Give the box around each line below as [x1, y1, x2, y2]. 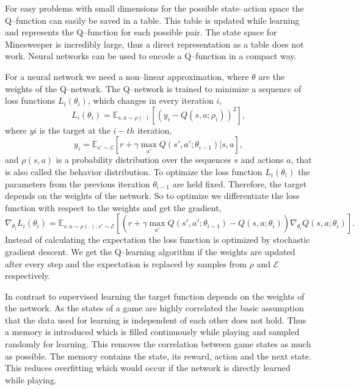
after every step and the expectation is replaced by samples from [5, 257, 247, 270]
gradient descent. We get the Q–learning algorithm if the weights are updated [5, 245, 296, 258]
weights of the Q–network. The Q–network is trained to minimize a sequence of [5, 82, 302, 95]
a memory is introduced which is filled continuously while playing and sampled [5, 325, 300, 338]
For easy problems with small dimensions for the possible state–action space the [5, 2, 304, 14]
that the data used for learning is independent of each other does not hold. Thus [5, 313, 306, 326]
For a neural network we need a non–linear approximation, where [5, 70, 249, 82]
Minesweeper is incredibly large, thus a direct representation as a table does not [5, 37, 304, 50]
